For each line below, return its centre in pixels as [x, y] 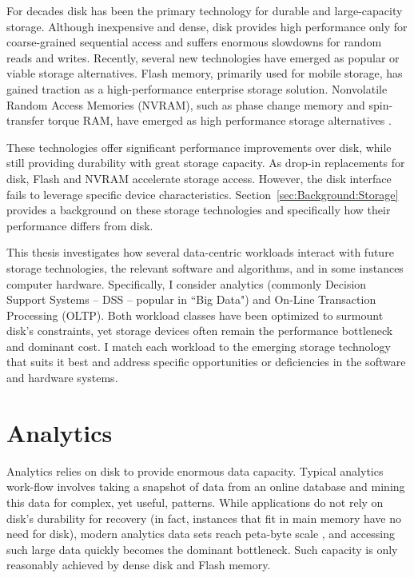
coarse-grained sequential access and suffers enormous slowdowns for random [194, 42]
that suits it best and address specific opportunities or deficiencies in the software [206, 362]
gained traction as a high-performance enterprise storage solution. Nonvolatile [197, 88]
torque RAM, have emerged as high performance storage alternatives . [219, 120]
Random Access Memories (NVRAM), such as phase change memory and [186, 104]
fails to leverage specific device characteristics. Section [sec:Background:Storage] [203, 194]
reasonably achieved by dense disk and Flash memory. [139, 565]
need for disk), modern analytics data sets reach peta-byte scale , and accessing [201, 534]
